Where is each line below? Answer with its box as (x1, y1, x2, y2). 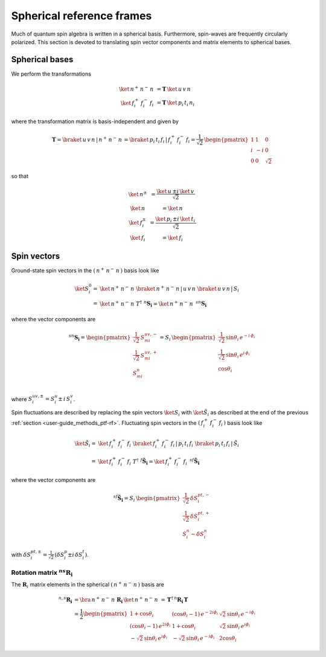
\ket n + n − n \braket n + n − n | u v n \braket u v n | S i (100, 284, 240, 293)
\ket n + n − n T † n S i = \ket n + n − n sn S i (100, 299, 207, 309)
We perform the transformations (11, 70, 92, 77)
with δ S (11, 551, 31, 558)
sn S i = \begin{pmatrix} (68, 333, 131, 342)
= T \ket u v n (156, 85, 191, 92)
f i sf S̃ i (183, 457, 200, 466)
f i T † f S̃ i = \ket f (127, 457, 168, 466)
